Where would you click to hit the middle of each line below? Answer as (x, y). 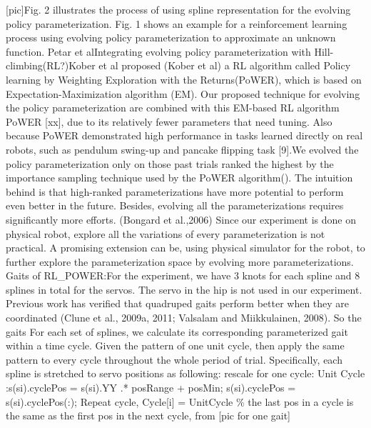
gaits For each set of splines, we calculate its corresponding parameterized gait (177, 331)
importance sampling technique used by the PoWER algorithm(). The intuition (179, 178)
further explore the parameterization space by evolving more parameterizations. (180, 261)
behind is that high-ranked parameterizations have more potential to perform (175, 191)
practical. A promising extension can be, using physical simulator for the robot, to (185, 248)
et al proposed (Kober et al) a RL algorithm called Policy (225, 65)
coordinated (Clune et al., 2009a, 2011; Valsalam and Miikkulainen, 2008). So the (184, 318)
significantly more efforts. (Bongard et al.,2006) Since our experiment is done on (181, 219)
